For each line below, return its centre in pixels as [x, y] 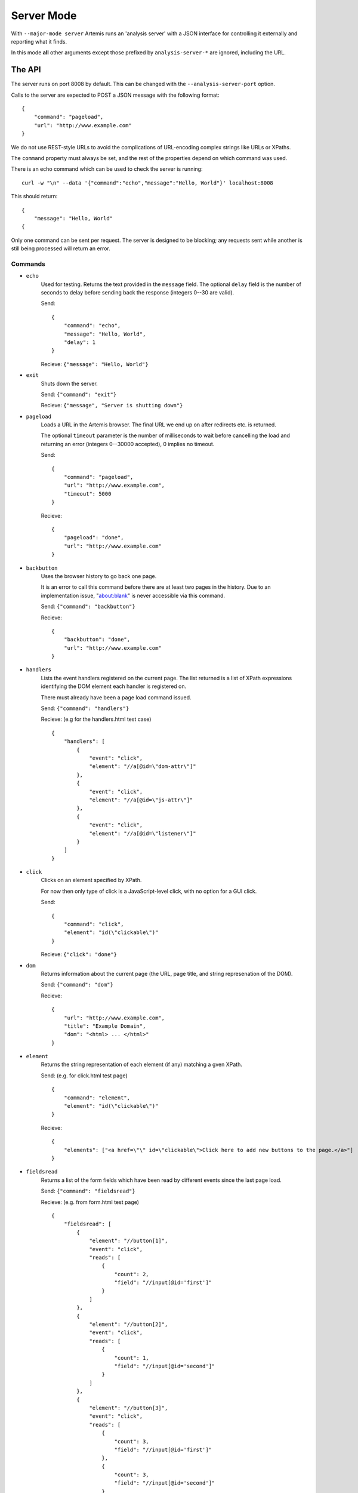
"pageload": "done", [94, 538]
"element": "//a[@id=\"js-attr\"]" [141, 800]
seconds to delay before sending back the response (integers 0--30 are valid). [138, 293]
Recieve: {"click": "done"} [79, 954]
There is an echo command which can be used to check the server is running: [107, 169]
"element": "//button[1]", [129, 1241]
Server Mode [44, 16]
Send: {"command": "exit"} [79, 394]
